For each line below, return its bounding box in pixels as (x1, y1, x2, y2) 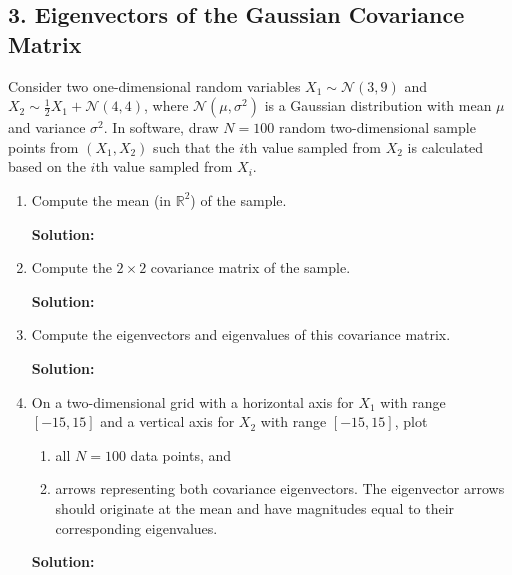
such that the (153, 136, 235, 157)
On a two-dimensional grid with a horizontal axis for (31, 391, 354, 412)
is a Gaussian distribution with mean (264, 95, 492, 116)
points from (8, 136, 79, 157)
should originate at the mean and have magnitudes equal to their (55, 497, 455, 518)
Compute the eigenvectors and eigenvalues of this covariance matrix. (31, 324, 451, 345)
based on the (8, 156, 86, 177)
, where (143, 95, 189, 116)
